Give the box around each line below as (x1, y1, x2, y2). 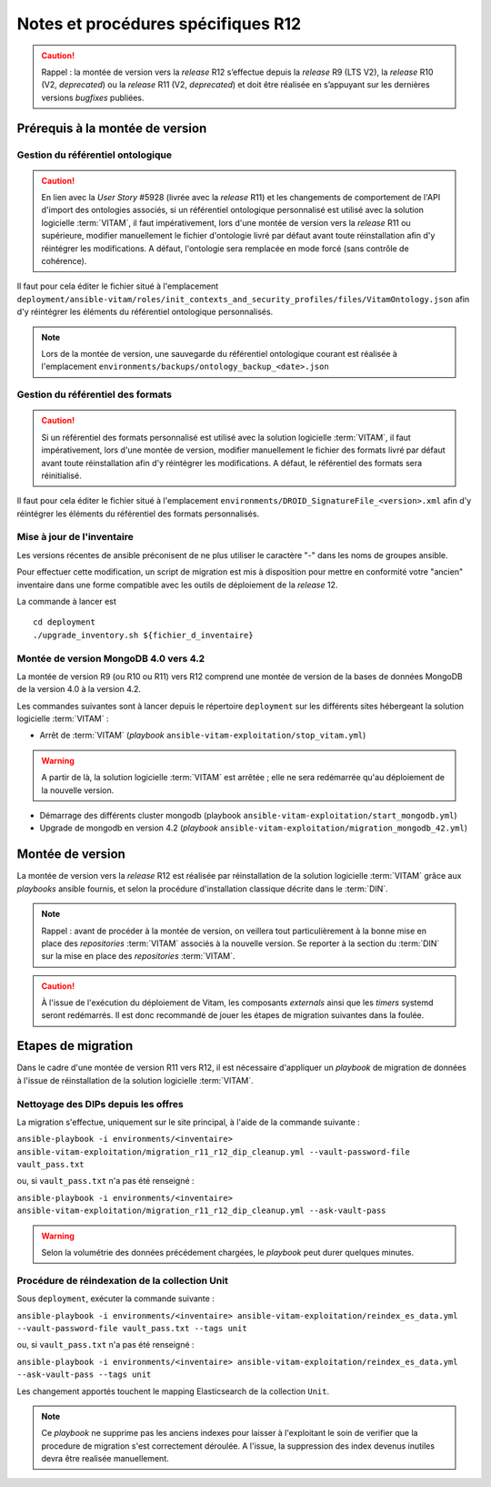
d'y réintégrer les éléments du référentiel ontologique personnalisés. (16, 306, 274, 318)
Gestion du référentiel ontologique (16, 148, 173, 161)
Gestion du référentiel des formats (16, 388, 173, 401)
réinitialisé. (41, 470, 82, 481)
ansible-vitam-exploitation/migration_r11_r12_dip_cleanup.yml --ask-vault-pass (16, 1206, 386, 1216)
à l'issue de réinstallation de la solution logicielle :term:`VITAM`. (16, 1075, 254, 1085)
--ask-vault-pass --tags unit (16, 1370, 152, 1380)
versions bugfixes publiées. (41, 92, 145, 103)
